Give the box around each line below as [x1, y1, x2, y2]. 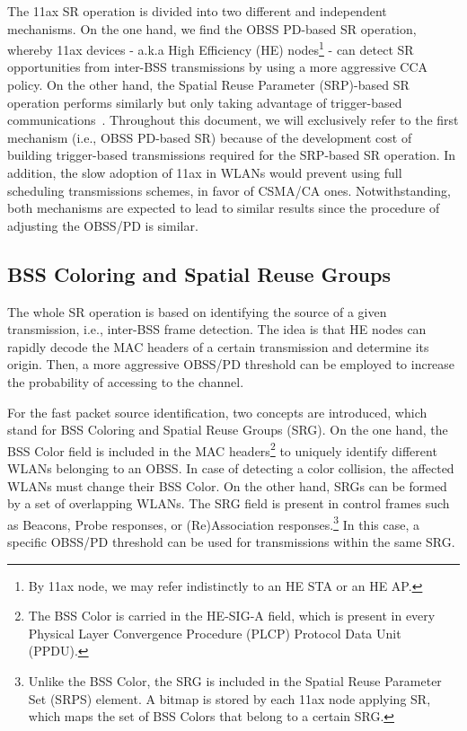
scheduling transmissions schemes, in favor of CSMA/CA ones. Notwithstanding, [7, 181, 451, 199]
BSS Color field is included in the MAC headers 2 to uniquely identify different [7, 438, 437, 460]
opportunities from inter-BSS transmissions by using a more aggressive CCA [7, 57, 428, 76]
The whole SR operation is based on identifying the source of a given [7, 302, 387, 321]
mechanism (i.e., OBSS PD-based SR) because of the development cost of [7, 128, 412, 146]
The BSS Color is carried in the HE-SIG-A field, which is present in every [28, 606, 436, 625]
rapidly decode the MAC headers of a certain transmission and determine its [7, 337, 429, 356]
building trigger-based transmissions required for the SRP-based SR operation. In [7, 145, 456, 164]
